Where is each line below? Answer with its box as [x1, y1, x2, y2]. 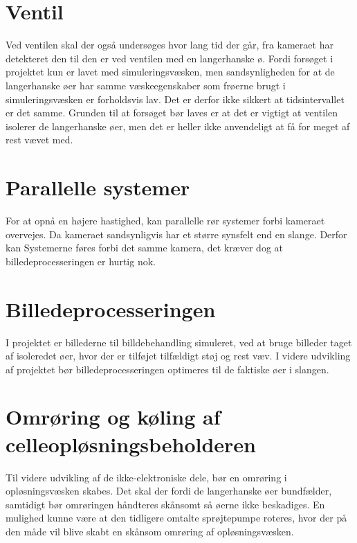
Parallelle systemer [6, 173, 190, 202]
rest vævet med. [6, 132, 73, 147]
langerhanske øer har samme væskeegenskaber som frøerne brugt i [6, 78, 286, 92]
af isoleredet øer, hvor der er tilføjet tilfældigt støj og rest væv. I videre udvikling [6, 348, 351, 363]
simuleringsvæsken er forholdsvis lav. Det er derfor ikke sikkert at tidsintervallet [6, 91, 345, 106]
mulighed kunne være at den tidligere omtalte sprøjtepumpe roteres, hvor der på [6, 510, 347, 525]
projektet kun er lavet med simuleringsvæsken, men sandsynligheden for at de [6, 64, 335, 79]
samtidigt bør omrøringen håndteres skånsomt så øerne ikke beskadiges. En [6, 497, 325, 511]
